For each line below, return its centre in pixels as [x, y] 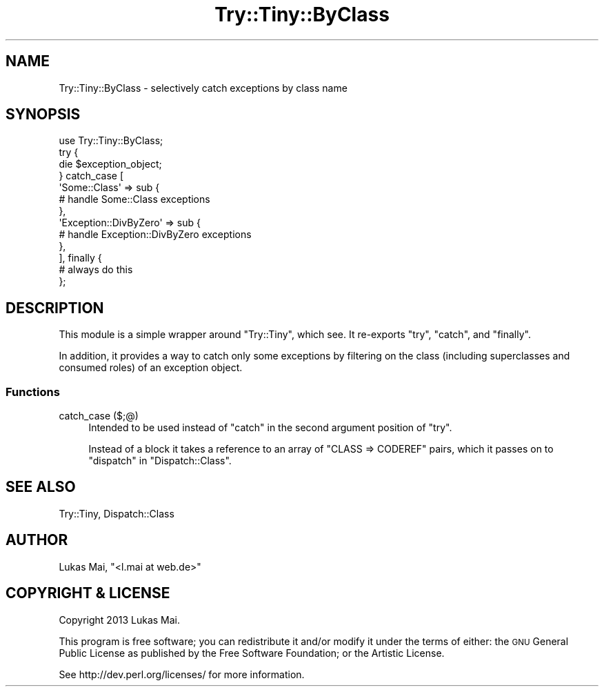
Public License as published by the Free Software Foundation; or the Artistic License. [252, 653]
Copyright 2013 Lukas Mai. [120, 620]
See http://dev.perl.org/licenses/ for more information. [182, 674]
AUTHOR [37, 540]
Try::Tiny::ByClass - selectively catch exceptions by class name [203, 88]
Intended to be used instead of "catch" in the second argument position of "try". [270, 428]
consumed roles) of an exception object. [151, 368]
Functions [33, 392]
